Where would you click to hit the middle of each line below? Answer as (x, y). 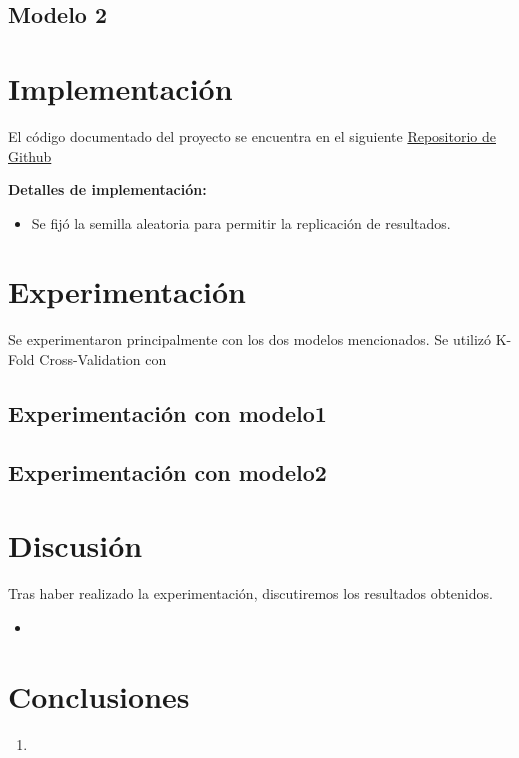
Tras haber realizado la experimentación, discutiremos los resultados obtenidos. (250, 593)
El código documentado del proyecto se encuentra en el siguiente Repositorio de (252, 135)
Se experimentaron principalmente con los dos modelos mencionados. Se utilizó (250, 339)
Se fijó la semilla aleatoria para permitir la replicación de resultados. (241, 222)
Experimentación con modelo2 (167, 471)
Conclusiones (99, 695)
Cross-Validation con (103, 359)
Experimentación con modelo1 (167, 412)
